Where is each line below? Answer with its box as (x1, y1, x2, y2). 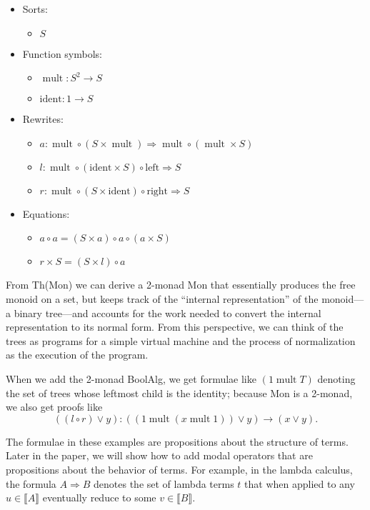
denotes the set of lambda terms (94, 476, 234, 491)
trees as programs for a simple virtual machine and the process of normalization (6, 333, 356, 348)
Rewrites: (22, 111, 64, 126)
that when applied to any (244, 476, 355, 491)
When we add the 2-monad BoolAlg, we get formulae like (6, 371, 256, 386)
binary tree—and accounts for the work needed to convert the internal (14, 305, 321, 320)
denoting (317, 371, 356, 386)
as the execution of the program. (6, 347, 149, 362)
